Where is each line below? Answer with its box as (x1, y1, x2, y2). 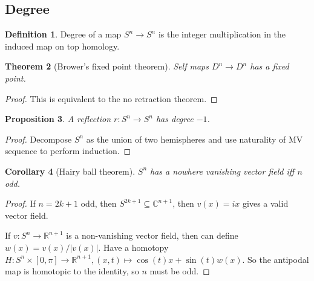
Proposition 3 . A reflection (5, 112, 111, 125)
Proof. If (5, 197, 36, 210)
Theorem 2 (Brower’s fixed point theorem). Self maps (5, 60, 209, 73)
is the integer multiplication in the (158, 28, 286, 40)
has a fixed (250, 60, 289, 73)
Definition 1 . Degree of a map (5, 28, 122, 40)
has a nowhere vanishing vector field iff (150, 164, 295, 177)
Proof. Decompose (5, 132, 72, 145)
